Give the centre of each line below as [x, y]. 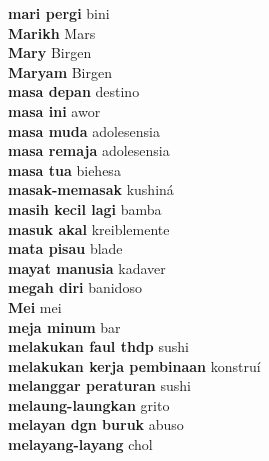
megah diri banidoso [75, 287]
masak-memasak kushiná [91, 189]
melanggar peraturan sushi [99, 385]
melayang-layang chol [80, 444]
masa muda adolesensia [84, 130]
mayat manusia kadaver [87, 267]
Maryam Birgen [60, 71]
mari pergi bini [59, 13]
